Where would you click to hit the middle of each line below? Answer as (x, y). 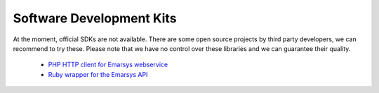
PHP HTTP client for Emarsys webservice (108, 65)
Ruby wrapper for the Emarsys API (98, 74)
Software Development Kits (95, 18)
